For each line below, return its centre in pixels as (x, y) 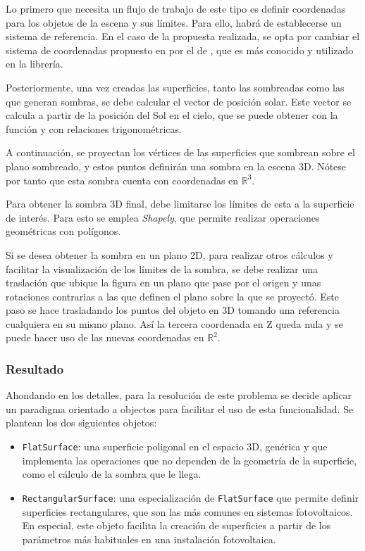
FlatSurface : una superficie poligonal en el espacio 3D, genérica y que (175, 446)
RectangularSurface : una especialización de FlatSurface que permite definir (191, 497)
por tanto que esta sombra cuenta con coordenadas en (122, 180)
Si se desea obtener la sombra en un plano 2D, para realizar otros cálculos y (169, 254)
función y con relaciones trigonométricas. (94, 128)
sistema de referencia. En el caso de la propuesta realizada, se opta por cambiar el (183, 36)
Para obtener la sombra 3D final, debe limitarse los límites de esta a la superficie (180, 204)
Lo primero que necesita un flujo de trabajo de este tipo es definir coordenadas (176, 8)
